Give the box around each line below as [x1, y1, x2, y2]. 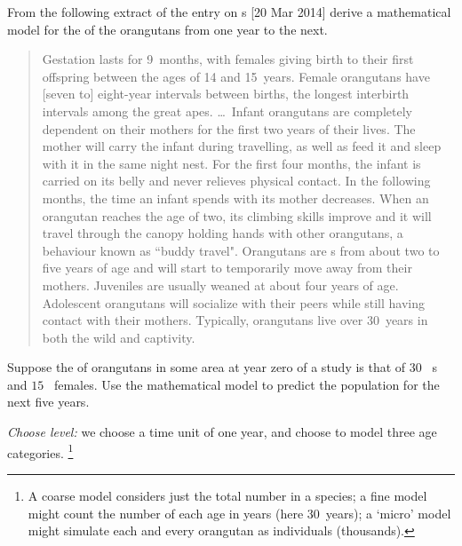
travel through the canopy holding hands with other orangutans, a [42, 224, 403, 242]
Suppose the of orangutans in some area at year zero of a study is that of [7, 358, 406, 376]
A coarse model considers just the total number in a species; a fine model [28, 486, 427, 504]
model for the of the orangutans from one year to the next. [7, 20, 328, 38]
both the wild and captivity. [42, 328, 195, 346]
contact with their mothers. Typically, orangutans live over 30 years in [42, 311, 428, 329]
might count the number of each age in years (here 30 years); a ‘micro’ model [28, 503, 451, 522]
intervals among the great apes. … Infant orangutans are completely [42, 101, 412, 120]
